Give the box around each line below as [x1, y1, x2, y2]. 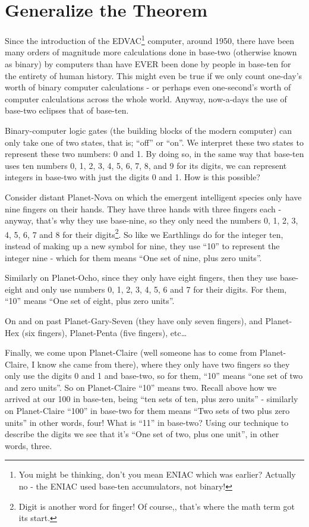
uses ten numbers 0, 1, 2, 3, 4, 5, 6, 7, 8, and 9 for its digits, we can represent [5, 159, 287, 171]
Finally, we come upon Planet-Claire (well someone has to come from [5, 346, 257, 359]
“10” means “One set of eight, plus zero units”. [5, 294, 175, 307]
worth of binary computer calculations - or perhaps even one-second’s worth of [5, 81, 291, 93]
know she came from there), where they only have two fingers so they [37, 357, 290, 370]
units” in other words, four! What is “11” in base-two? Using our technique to [5, 416, 289, 428]
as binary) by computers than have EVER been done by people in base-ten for [5, 57, 291, 70]
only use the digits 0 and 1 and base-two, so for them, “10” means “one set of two [5, 369, 303, 382]
